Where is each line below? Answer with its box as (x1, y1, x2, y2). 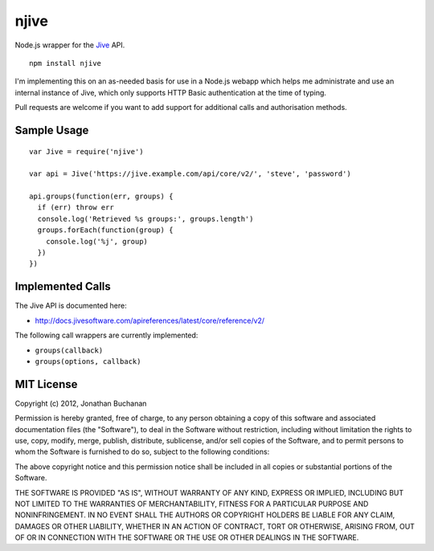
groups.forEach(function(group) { (37, 226, 174, 235)
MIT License (14, 378, 78, 391)
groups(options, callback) (35, 357, 141, 365)
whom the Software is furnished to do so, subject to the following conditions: (14, 447, 270, 457)
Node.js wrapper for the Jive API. (14, 40, 125, 50)
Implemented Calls (14, 280, 112, 293)
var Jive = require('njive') (29, 147, 144, 156)
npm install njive (29, 59, 102, 67)
